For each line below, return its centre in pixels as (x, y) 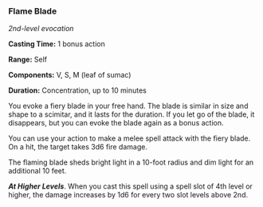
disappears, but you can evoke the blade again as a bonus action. (116, 123)
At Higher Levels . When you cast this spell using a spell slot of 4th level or (131, 186)
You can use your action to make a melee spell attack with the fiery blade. (130, 138)
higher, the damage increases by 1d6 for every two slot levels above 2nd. (128, 195)
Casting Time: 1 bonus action (57, 44)
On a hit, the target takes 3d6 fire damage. (78, 147)
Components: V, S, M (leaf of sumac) (70, 75)
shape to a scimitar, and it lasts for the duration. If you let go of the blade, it (131, 114)
